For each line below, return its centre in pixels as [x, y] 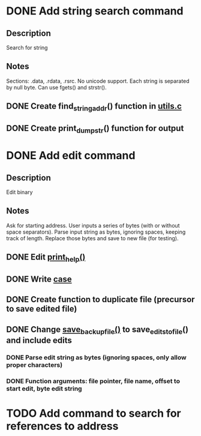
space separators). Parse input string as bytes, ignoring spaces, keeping [96, 232]
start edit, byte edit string [44, 389]
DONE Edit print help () [46, 258]
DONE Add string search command [95, 11]
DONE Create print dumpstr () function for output [95, 129]
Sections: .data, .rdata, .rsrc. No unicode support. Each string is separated [98, 81]
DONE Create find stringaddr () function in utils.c [94, 107]
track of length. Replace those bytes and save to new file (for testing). [92, 238]
